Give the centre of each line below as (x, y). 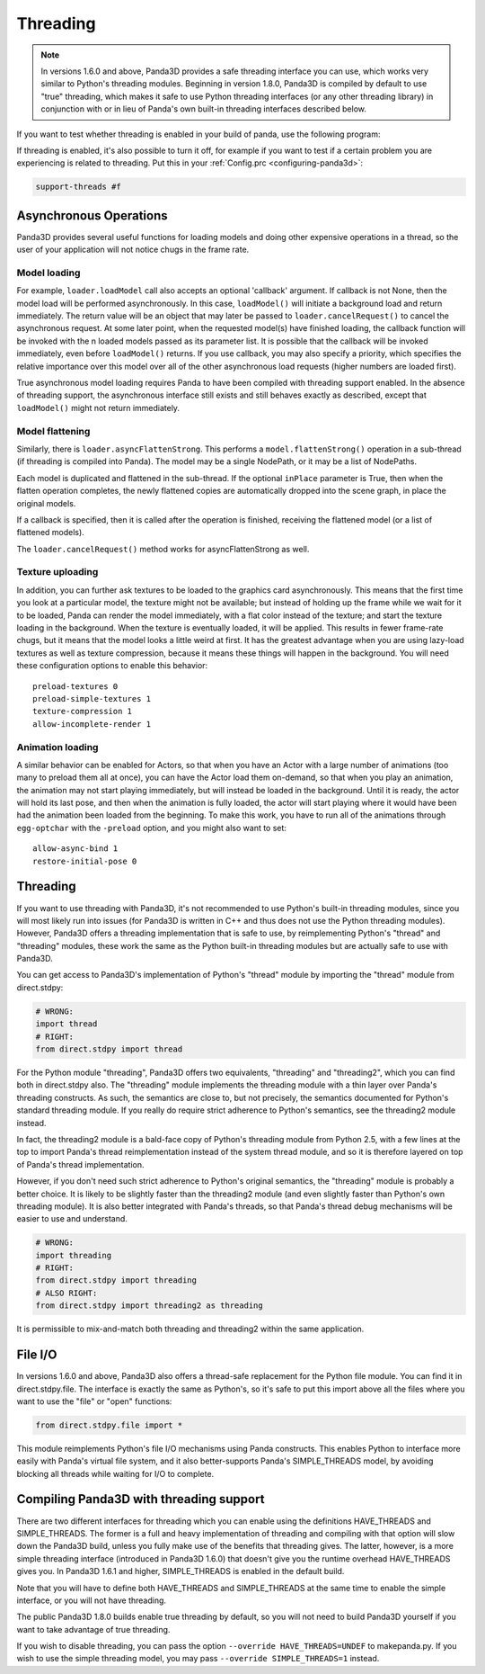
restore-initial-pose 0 (85, 861)
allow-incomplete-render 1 (92, 724)
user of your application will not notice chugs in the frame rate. (133, 250)
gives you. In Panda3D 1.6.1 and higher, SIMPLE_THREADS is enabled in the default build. (181, 1571)
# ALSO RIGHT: (66, 1293)
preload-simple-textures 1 (92, 698)
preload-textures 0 (75, 686)
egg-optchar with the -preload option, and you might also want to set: (152, 828)
